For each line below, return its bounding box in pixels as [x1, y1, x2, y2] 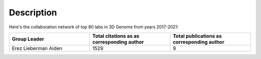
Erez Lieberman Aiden [12, 45, 62, 51]
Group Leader [12, 35, 44, 42]
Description [9, 7, 58, 18]
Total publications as [173, 33, 222, 39]
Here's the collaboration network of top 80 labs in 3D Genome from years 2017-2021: [9, 24, 179, 30]
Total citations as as [92, 33, 140, 39]
